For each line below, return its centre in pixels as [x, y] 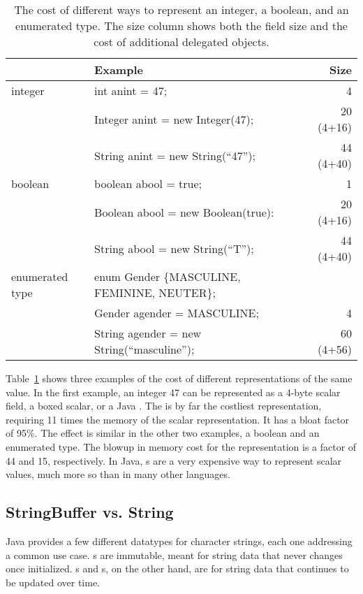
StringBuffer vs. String [90, 512]
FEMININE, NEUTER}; [155, 292]
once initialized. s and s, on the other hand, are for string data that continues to [177, 568]
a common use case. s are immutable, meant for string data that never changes [174, 555]
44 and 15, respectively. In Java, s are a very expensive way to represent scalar [174, 460]
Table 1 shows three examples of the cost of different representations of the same [179, 378]
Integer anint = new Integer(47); [174, 119]
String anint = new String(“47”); [175, 155]
